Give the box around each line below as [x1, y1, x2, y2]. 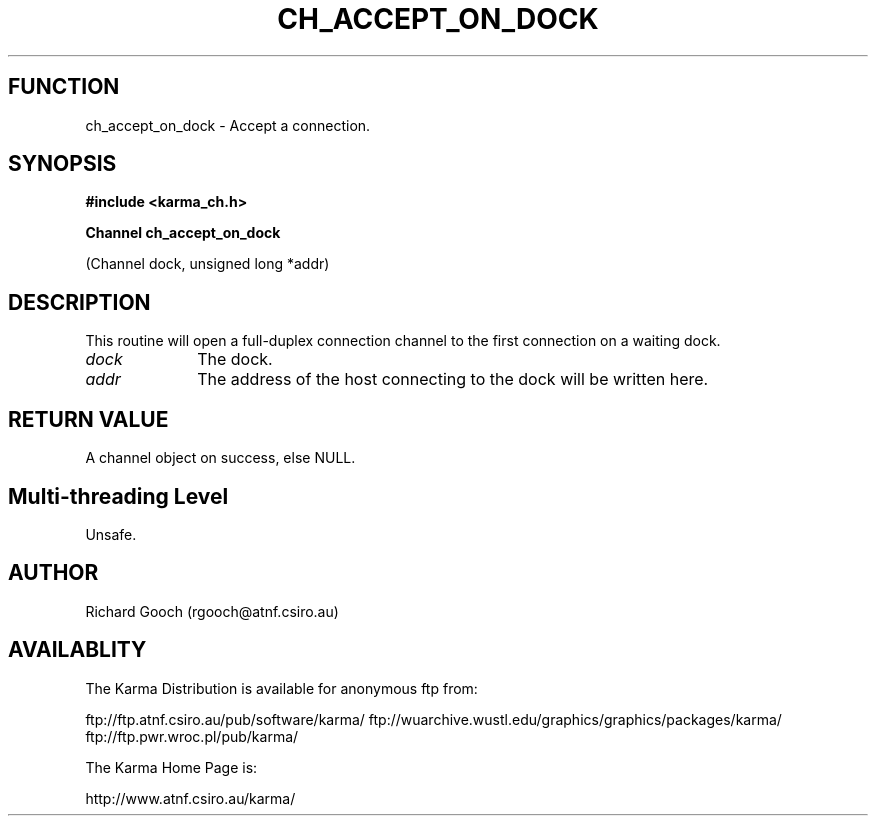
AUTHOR [8, 560, 99, 586]
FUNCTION [8, 74, 120, 100]
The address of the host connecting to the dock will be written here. [197, 369, 709, 390]
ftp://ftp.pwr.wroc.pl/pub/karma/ [85, 727, 299, 745]
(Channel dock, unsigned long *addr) [85, 255, 330, 273]
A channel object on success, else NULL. [85, 449, 356, 467]
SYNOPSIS [8, 151, 117, 177]
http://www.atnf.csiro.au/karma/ [85, 789, 296, 807]
